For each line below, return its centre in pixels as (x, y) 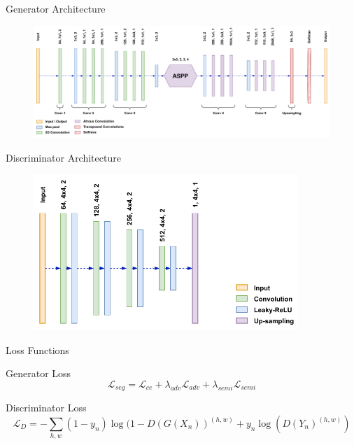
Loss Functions (37, 349)
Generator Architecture (56, 8)
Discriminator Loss (46, 408)
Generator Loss (38, 373)
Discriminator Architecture (63, 157)
